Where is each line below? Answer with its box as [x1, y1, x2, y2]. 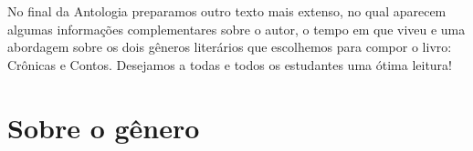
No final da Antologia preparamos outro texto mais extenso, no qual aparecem [7, 2, 447, 20]
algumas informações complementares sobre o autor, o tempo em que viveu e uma [7, 19, 466, 38]
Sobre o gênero [7, 108, 200, 146]
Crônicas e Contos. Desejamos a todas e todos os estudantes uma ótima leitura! [7, 55, 453, 74]
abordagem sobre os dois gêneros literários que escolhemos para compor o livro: [7, 37, 452, 56]
